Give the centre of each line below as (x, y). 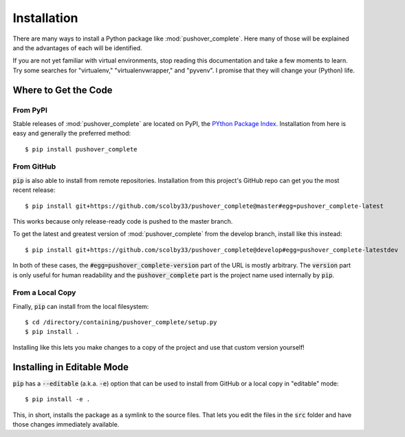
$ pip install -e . (58, 399)
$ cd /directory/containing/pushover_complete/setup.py (121, 322)
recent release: (34, 190)
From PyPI (30, 110)
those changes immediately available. (66, 424)
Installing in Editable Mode (71, 367)
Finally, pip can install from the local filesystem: (81, 306)
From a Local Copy (44, 292)
